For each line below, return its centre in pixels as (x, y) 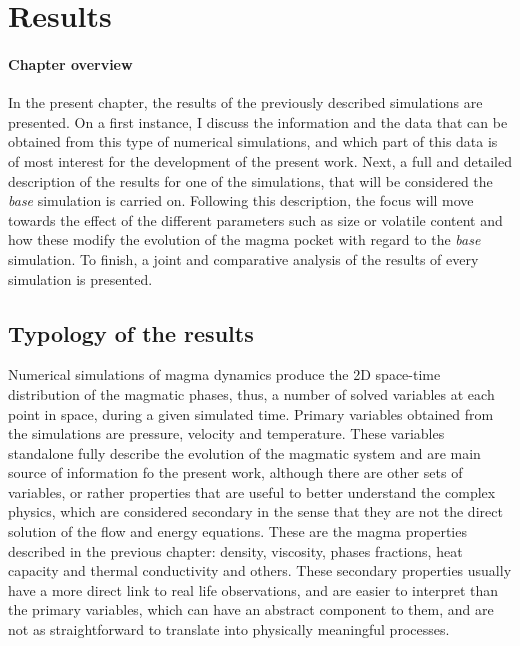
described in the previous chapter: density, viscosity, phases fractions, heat (235, 550)
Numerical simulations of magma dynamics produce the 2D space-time (224, 374)
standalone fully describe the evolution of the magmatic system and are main (244, 452)
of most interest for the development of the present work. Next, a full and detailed (260, 160)
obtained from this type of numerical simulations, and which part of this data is (253, 141)
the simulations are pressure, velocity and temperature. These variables (226, 433)
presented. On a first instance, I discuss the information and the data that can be (258, 121)
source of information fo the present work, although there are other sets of (235, 472)
